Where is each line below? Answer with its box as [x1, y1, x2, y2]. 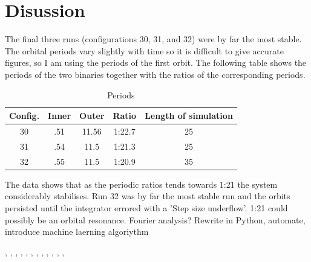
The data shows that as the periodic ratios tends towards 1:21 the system [5, 177, 278, 190]
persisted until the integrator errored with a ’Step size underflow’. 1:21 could [5, 201, 288, 214]
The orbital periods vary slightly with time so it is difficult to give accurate [5, 44, 284, 57]
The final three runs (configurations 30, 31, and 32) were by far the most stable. [5, 33, 302, 45]
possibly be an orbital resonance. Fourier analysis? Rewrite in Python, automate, [5, 213, 306, 226]
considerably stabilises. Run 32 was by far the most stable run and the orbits [5, 190, 290, 202]
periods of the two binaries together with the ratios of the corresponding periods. [5, 68, 306, 80]
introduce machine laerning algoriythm [5, 225, 149, 238]
